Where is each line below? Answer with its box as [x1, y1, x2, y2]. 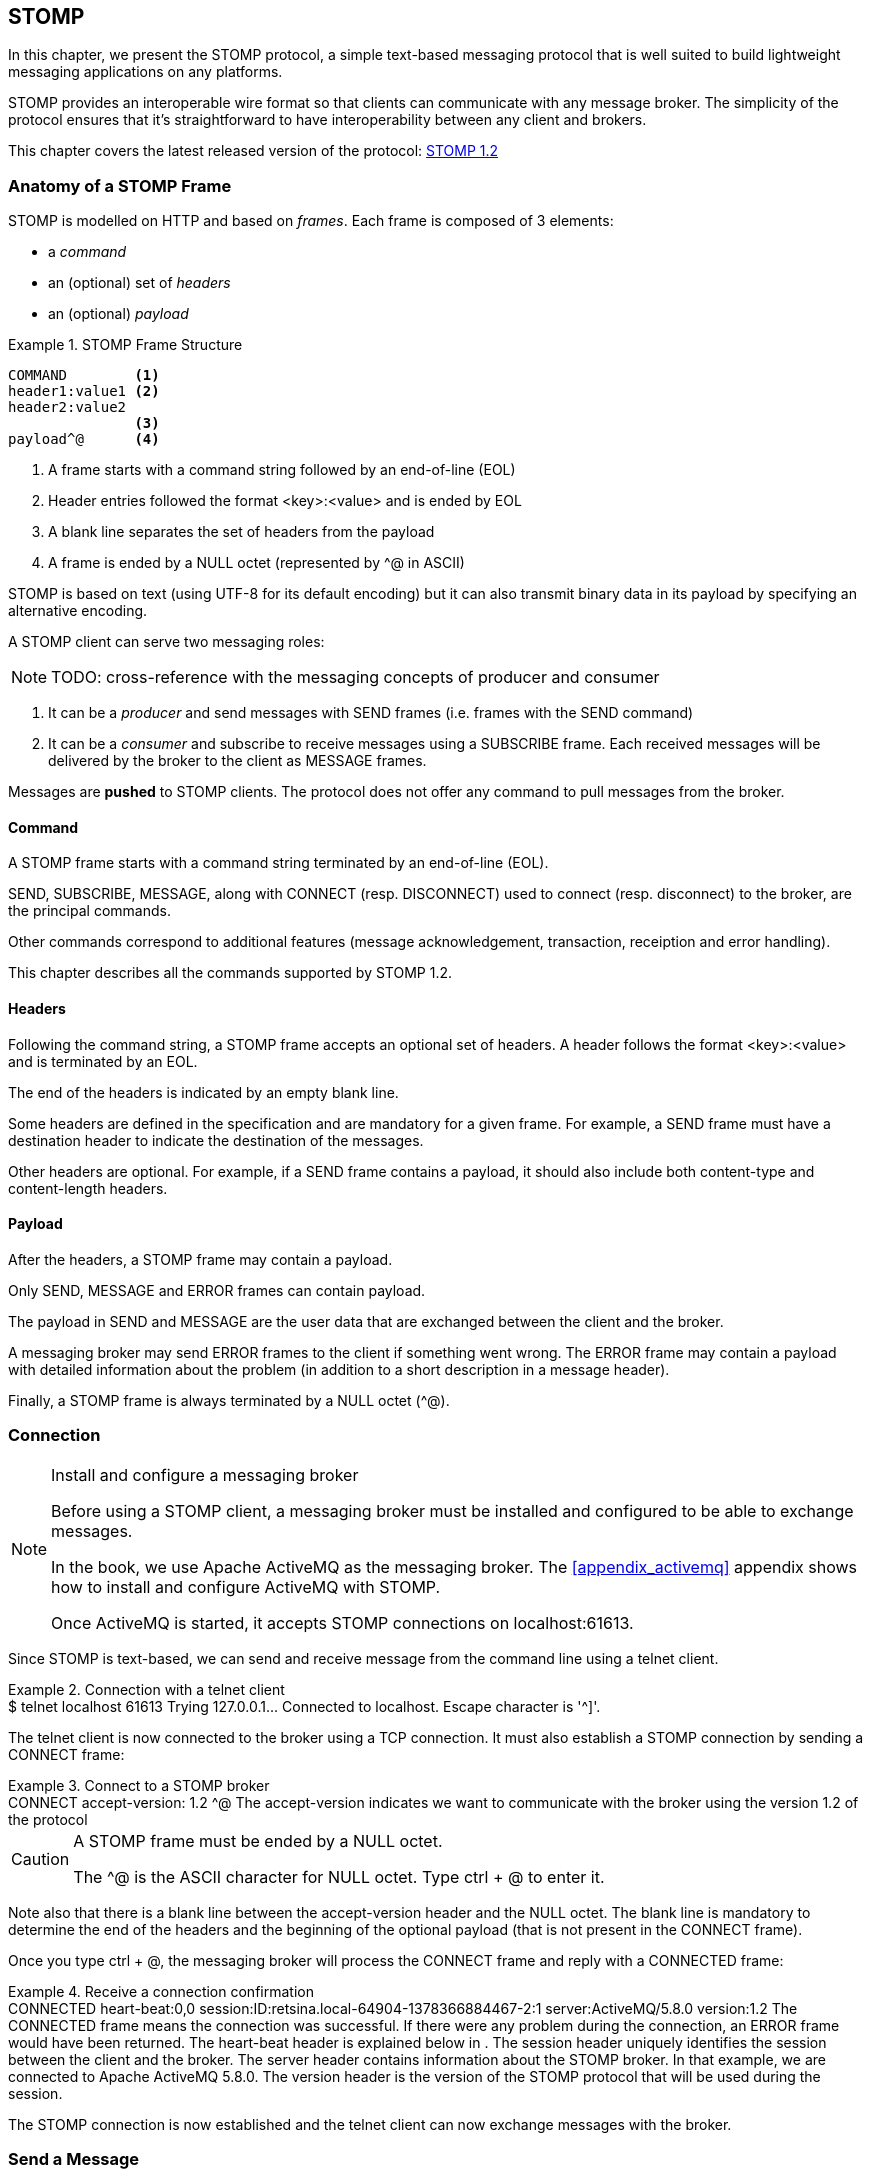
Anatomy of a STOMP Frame [8, 175, 232, 196]
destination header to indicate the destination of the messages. [8, 1131, 424, 1149]
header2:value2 [8, 399, 127, 416]
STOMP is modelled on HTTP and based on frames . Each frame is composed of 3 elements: [8, 212, 614, 230]
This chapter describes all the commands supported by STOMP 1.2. [8, 964, 453, 982]
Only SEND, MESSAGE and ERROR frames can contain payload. [8, 1281, 426, 1299]
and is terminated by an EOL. [8, 1052, 198, 1070]
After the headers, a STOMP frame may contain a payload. [8, 1250, 393, 1268]
